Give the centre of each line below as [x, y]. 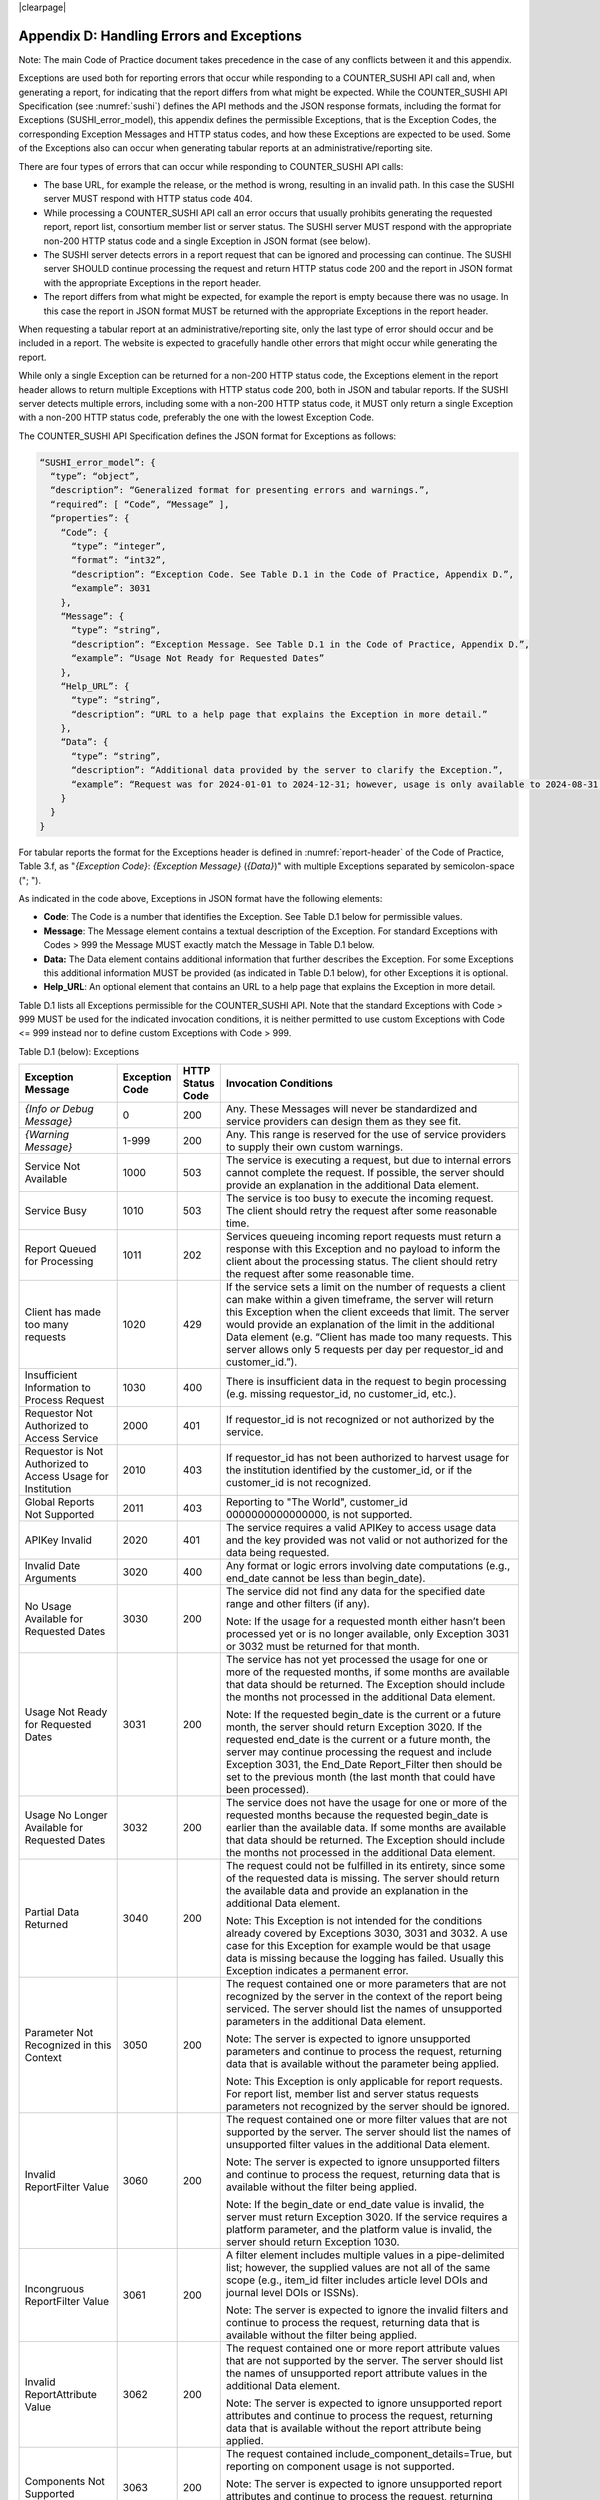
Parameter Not [59, 2033]
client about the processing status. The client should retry [362, 1262]
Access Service [61, 1438]
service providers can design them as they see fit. [343, 1122]
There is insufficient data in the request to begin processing [366, 1382]
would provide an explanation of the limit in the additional [360, 1325]
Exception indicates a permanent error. [317, 1971]
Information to [58, 1388]
